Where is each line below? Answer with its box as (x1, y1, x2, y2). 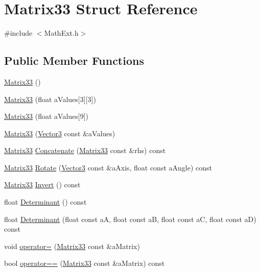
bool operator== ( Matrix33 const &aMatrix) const (4, 258, 165, 268)
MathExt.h (44, 28, 79, 38)
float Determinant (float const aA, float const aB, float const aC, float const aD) (4, 213, 256, 224)
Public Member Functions (4, 53, 144, 68)
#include (4, 28, 33, 38)
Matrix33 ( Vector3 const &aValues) (4, 128, 115, 138)
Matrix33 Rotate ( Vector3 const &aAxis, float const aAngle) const (4, 162, 212, 172)
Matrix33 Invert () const (4, 179, 81, 190)
